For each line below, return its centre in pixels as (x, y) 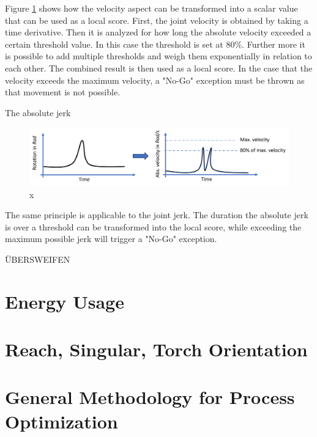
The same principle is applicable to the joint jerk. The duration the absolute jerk (157, 215)
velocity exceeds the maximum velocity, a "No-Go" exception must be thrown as (155, 80)
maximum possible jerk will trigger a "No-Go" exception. (111, 239)
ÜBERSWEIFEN (38, 259)
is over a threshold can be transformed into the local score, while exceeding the (153, 226)
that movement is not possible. (63, 92)
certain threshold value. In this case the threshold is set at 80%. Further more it (155, 44)
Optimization (62, 421)
